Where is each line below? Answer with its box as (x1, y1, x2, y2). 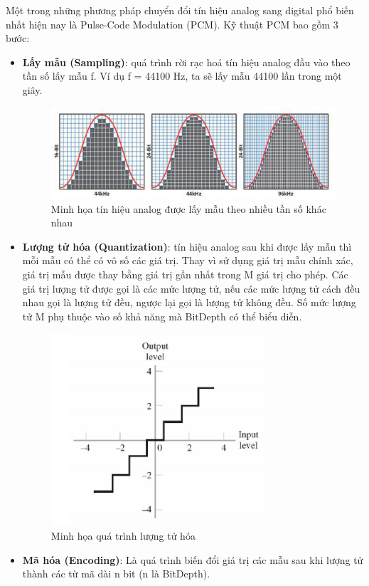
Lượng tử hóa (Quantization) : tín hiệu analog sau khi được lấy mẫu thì (22, 239, 352, 253)
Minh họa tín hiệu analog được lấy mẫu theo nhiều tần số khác (50, 201, 326, 216)
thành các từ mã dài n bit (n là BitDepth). (22, 566, 210, 581)
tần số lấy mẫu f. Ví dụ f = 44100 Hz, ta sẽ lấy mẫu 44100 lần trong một (22, 68, 342, 83)
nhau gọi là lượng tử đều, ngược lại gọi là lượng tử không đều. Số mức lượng (22, 295, 356, 310)
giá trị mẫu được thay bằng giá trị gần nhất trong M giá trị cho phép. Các (22, 266, 348, 281)
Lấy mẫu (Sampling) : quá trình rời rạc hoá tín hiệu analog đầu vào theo (22, 54, 351, 69)
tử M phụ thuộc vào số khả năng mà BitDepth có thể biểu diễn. (22, 308, 302, 323)
